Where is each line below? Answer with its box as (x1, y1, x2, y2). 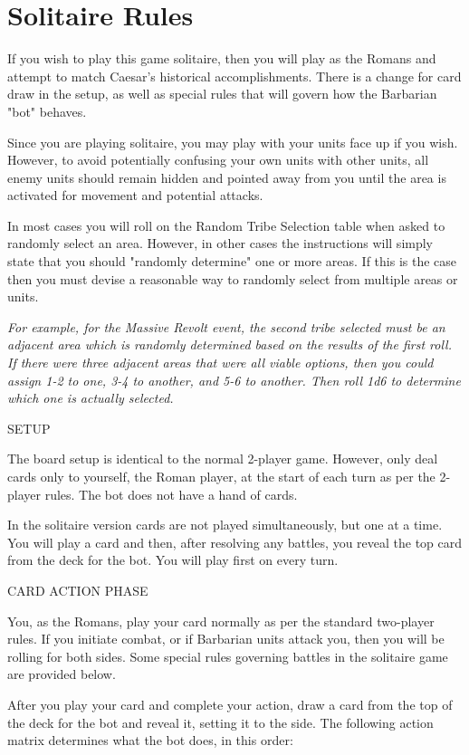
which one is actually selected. (7, 388, 174, 407)
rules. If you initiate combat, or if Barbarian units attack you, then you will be (7, 629, 445, 648)
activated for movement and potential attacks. (7, 186, 263, 205)
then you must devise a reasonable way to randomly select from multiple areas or (7, 269, 458, 288)
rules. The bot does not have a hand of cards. (44, 484, 298, 503)
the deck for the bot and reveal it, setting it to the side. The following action (7, 712, 434, 731)
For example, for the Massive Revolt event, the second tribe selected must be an (7, 317, 445, 336)
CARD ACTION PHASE (7, 580, 148, 599)
